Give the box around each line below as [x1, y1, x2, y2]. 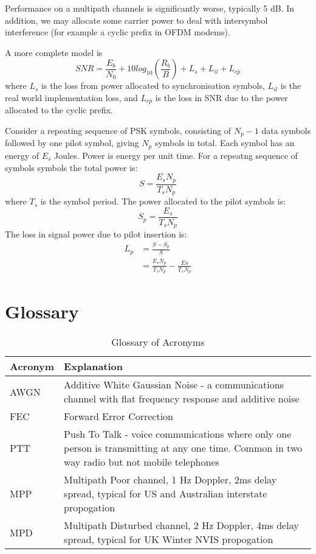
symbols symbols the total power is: [5, 161, 138, 174]
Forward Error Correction [64, 409, 174, 424]
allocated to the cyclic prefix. [5, 103, 113, 116]
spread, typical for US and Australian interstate [64, 486, 267, 501]
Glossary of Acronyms [111, 335, 205, 349]
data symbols [261, 124, 311, 137]
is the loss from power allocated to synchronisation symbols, [41, 79, 265, 92]
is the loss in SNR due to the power [155, 91, 288, 103]
